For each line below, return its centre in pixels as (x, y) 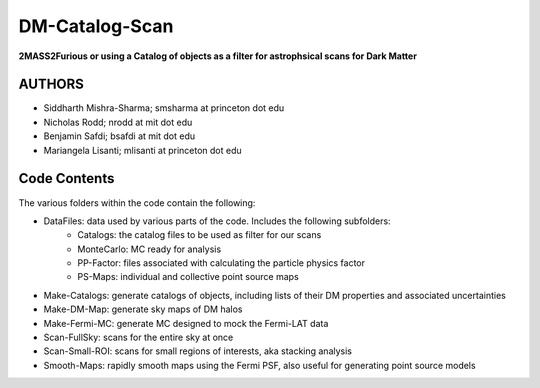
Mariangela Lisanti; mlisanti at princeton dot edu (142, 150)
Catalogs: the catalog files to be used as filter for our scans (199, 235)
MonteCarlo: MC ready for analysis (149, 249)
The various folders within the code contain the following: (137, 202)
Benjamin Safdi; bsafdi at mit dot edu (119, 136)
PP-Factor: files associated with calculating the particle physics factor (221, 263)
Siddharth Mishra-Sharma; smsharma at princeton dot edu (164, 108)
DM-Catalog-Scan (96, 26)
